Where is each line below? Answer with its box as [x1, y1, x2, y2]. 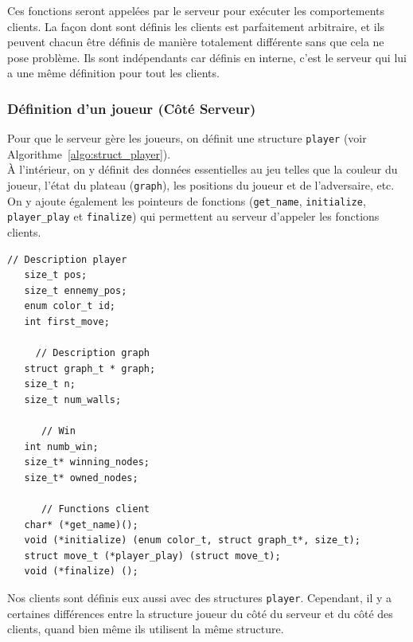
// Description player [7, 253, 127, 265]
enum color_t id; [24, 300, 116, 312]
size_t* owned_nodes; [24, 472, 138, 483]
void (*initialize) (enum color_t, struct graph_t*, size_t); [24, 534, 360, 546]
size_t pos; [24, 269, 88, 281]
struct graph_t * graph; [24, 362, 156, 374]
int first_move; [24, 315, 110, 327]
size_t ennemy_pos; [24, 284, 127, 296]
